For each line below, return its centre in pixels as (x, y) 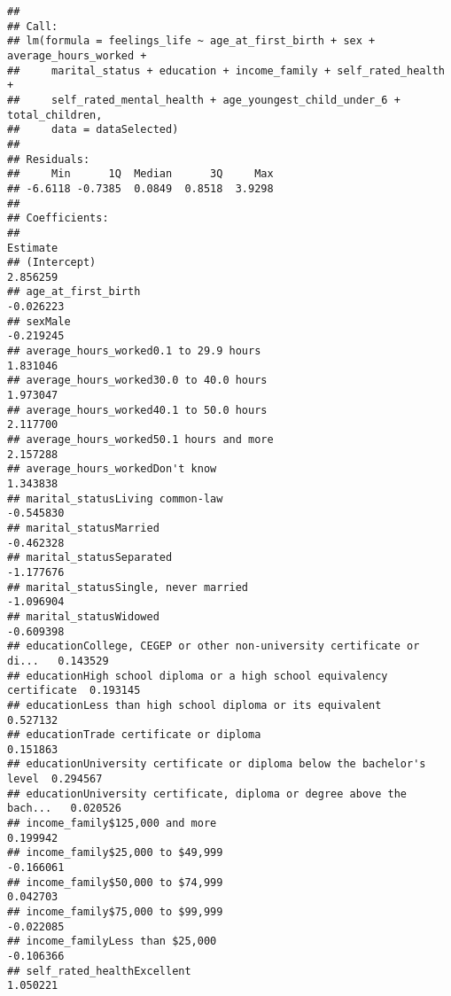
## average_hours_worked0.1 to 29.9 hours (134, 351)
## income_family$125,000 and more (112, 824)
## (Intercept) (52, 263)
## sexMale (39, 321)
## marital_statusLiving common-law (115, 498)
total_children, (55, 115)
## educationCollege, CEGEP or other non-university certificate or (214, 646)
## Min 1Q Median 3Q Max (140, 174)
